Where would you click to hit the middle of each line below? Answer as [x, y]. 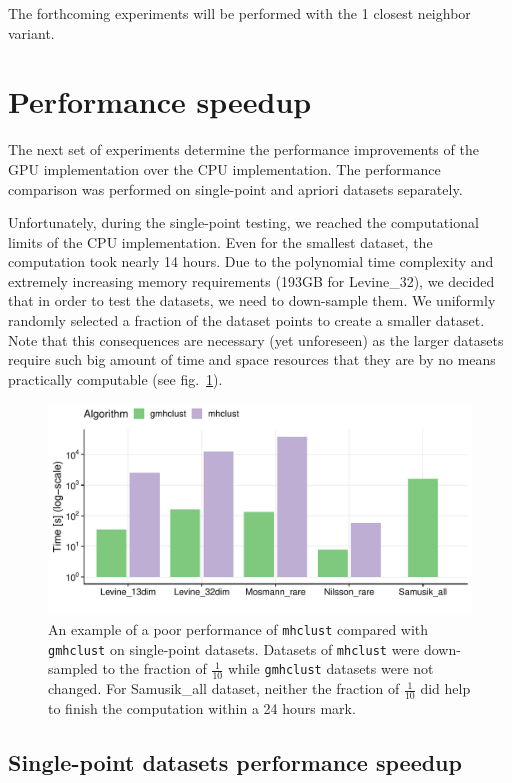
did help [445, 688]
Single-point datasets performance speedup [235, 761]
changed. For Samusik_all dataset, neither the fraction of [224, 688]
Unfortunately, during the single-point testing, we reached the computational [243, 222]
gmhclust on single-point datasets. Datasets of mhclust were [234, 648]
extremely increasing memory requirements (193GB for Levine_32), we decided [251, 280]
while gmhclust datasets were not [330, 668]
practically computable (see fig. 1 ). [115, 378]
